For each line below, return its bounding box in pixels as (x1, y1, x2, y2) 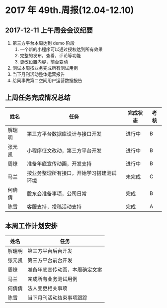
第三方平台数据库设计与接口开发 (27, 130, 102, 137)
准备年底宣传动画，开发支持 (27, 160, 92, 167)
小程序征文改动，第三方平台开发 (27, 147, 102, 154)
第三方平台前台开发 (27, 257, 73, 264)
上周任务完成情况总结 (5, 93, 71, 102)
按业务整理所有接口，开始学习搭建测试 (27, 169, 117, 176)
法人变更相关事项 (27, 285, 68, 292)
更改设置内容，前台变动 (19, 59, 68, 65)
